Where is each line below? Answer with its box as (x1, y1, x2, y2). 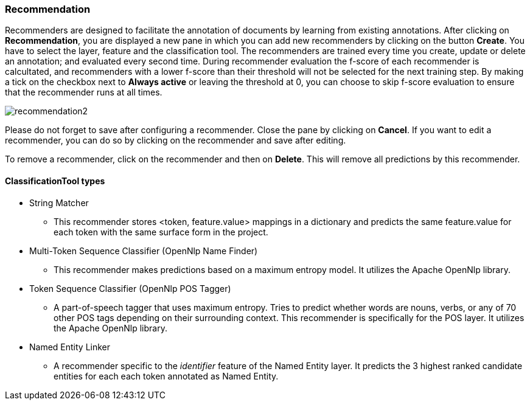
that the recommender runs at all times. (5, 87, 162, 98)
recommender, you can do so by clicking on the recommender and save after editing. (5, 135, 346, 146)
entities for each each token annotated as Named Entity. (54, 370, 279, 381)
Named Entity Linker (29, 341, 111, 352)
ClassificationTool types (5, 175, 105, 186)
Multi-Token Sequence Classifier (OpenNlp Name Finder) (29, 245, 258, 256)
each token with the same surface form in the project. (54, 226, 268, 237)
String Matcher (29, 197, 89, 208)
